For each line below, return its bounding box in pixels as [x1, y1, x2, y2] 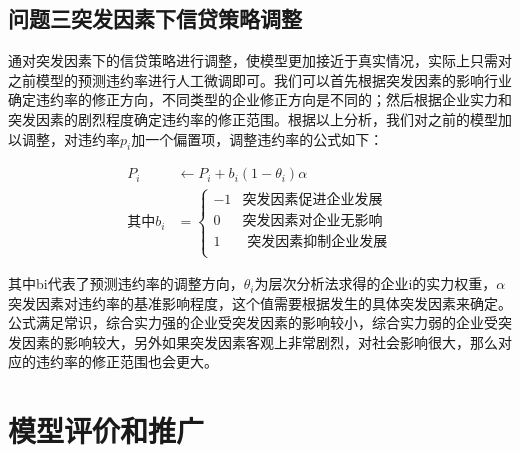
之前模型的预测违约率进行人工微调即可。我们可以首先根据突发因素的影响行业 [8, 69, 512, 90]
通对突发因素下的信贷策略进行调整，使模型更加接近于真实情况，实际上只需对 [8, 50, 512, 71]
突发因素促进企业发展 [242, 192, 383, 207]
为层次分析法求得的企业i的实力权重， [254, 273, 497, 294]
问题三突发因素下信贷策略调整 [8, 3, 302, 34]
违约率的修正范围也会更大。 [35, 351, 218, 372]
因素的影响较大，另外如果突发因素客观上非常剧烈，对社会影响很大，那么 [21, 331, 498, 352]
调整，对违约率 [21, 128, 120, 149]
